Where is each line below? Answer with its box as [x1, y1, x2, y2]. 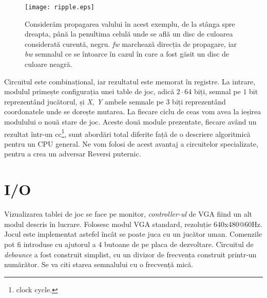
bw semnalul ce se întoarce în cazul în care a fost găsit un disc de [25, 48, 230, 59]
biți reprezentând [172, 96, 226, 107]
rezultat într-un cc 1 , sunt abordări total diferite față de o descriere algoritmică [4, 127, 251, 139]
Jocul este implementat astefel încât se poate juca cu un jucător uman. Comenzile [4, 229, 262, 239]
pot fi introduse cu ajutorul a [4, 238, 96, 249]
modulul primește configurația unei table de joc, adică [4, 86, 175, 97]
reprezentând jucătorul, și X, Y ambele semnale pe [4, 96, 164, 107]
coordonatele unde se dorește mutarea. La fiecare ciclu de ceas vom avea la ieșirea [4, 106, 261, 117]
